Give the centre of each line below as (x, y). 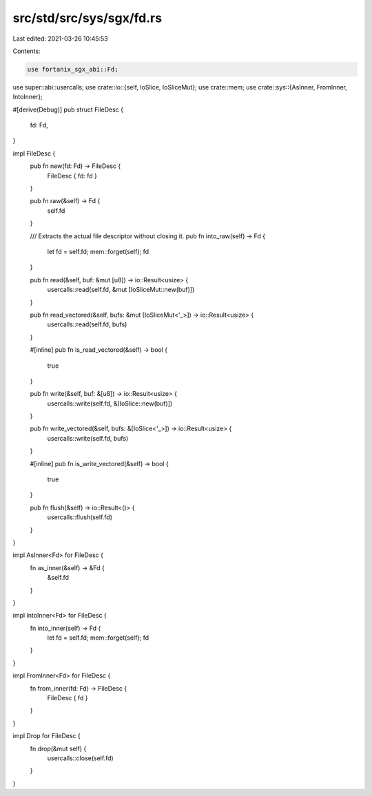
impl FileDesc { (34, 153)
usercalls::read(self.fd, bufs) (87, 324)
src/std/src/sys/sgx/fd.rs (87, 18)
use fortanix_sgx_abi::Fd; (73, 69)
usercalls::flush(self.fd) (80, 517)
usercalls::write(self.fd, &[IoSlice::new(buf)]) (110, 404)
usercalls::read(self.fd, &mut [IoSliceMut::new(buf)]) (121, 290)
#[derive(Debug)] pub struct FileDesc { (68, 109)
